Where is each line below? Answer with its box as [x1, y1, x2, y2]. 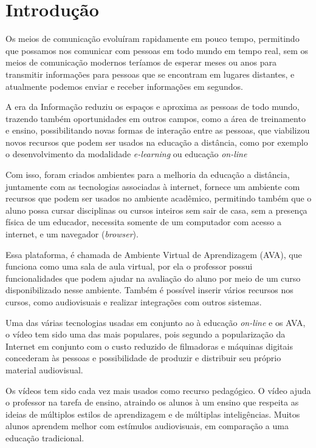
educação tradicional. [5, 431, 84, 444]
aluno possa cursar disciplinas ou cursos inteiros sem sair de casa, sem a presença [5, 203, 307, 216]
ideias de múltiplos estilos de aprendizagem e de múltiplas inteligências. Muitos [5, 407, 300, 420]
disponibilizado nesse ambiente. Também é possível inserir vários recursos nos [5, 283, 294, 296]
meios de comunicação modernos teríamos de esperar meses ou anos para [5, 56, 276, 69]
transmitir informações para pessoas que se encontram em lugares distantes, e [5, 67, 295, 80]
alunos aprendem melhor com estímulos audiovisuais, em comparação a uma [5, 419, 289, 432]
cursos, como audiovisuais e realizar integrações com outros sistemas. [5, 296, 262, 308]
